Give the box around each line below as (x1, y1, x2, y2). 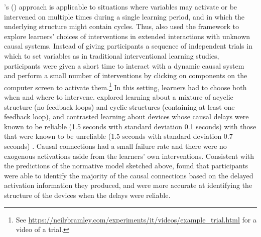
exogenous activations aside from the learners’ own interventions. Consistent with (4, 150, 254, 161)
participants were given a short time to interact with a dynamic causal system (4, 60, 244, 71)
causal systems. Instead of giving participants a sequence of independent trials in (4, 41, 252, 51)
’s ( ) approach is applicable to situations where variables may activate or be (4, 2, 237, 12)
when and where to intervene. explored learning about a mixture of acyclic (4, 92, 233, 102)
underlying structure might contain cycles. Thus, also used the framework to (4, 21, 239, 32)
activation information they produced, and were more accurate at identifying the (4, 180, 252, 190)
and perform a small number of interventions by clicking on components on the (4, 70, 247, 81)
